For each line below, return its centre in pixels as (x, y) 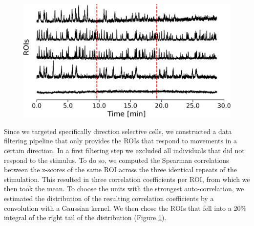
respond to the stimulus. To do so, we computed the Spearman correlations (116, 160)
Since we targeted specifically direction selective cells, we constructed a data (118, 131)
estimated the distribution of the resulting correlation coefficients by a (109, 198)
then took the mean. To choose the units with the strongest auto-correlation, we (124, 189)
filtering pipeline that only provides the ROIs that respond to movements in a (121, 141)
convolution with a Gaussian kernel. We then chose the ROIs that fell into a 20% (125, 208)
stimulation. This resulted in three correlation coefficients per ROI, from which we (127, 179)
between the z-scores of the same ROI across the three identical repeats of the (121, 169)
